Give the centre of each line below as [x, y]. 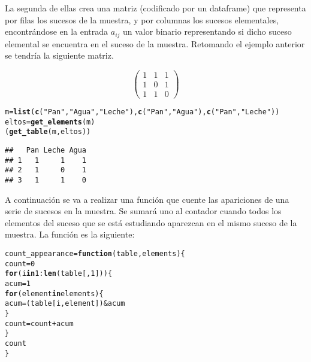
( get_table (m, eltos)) [48, 132]
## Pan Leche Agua [46, 150]
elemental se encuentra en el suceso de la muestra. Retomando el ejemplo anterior [155, 43]
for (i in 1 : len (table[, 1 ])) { [59, 274]
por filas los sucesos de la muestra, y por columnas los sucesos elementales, [142, 19]
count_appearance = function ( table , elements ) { [95, 253]
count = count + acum [39, 323]
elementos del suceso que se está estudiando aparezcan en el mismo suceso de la [151, 222]
